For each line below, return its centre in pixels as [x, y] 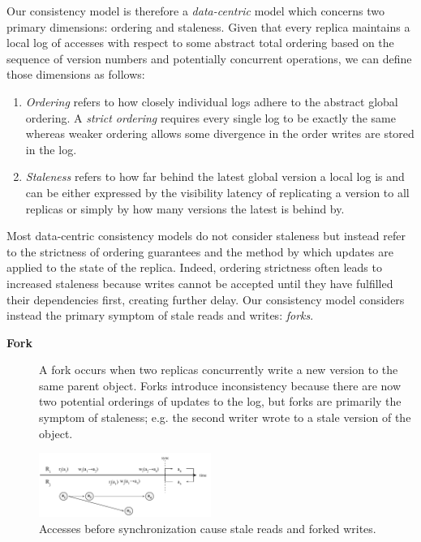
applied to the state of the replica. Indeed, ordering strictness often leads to [194, 267]
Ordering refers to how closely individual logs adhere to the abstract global [212, 101]
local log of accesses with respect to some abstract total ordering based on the [200, 43]
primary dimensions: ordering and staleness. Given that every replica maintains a [208, 26]
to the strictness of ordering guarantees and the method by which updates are [200, 251]
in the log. [51, 149]
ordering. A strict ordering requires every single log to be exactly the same [210, 117]
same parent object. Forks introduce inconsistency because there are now [220, 385]
